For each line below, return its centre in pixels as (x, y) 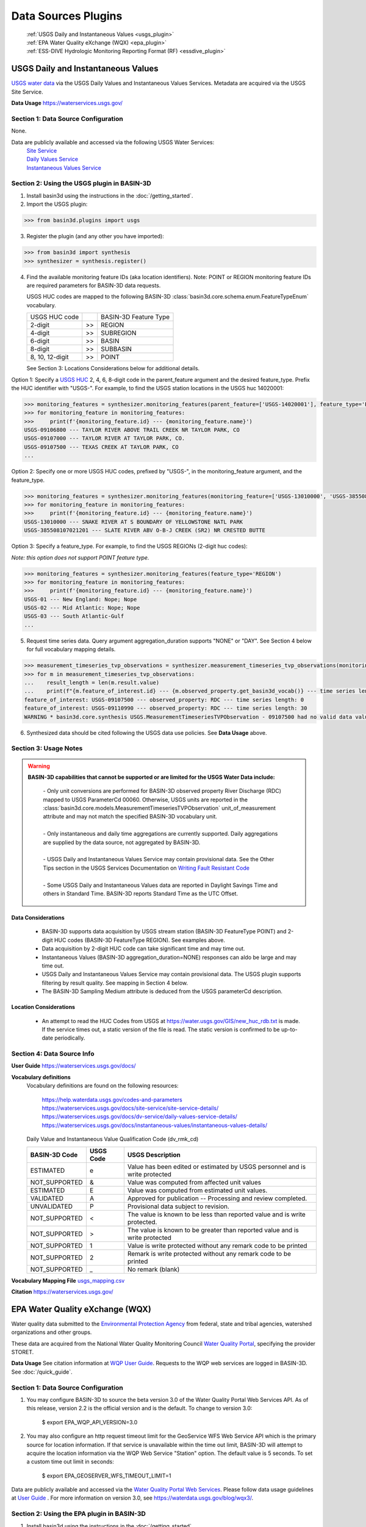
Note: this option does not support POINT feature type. (80, 557)
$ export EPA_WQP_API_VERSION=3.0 (90, 1422)
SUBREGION (119, 333)
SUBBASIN (117, 349)
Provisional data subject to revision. (178, 1206)
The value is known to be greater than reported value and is (213, 1230)
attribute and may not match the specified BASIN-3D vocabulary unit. (130, 817)
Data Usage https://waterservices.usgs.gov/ (67, 103)
